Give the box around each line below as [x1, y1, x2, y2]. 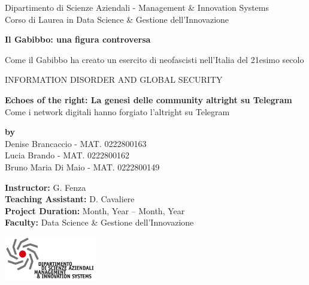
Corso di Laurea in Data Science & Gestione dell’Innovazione [5, 13, 229, 25]
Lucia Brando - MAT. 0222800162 [5, 149, 130, 161]
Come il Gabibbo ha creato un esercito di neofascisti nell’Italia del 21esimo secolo [5, 53, 304, 65]
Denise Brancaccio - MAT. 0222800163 [5, 137, 147, 149]
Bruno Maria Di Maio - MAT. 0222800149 [5, 160, 160, 173]
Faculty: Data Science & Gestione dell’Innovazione [5, 216, 194, 229]
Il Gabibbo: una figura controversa [5, 33, 151, 46]
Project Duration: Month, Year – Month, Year [5, 204, 185, 217]
